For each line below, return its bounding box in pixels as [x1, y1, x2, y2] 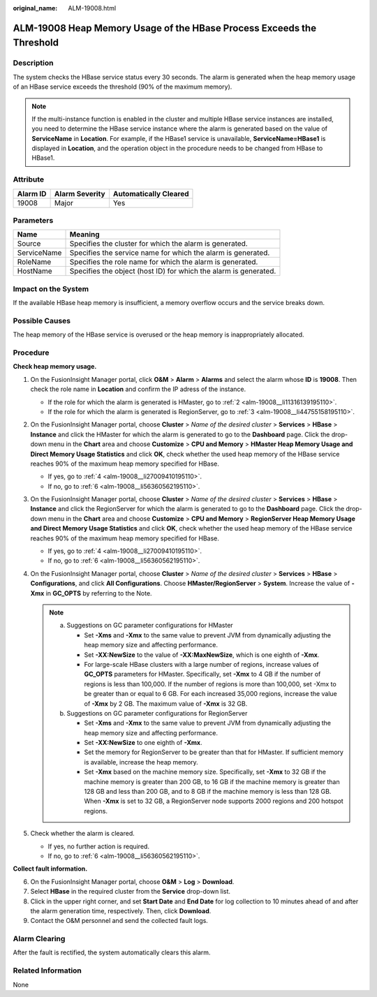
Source [17, 239, 41, 249]
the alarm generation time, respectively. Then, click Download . [30, 906, 212, 915]
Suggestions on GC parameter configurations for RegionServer [66, 709, 248, 717]
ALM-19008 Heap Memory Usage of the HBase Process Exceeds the [13, 22, 317, 34]
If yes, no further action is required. [47, 842, 150, 850]
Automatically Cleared [112, 189, 189, 198]
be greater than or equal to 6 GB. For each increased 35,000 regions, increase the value [84, 690, 338, 698]
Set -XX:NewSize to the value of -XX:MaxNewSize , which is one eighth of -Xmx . [84, 650, 320, 659]
